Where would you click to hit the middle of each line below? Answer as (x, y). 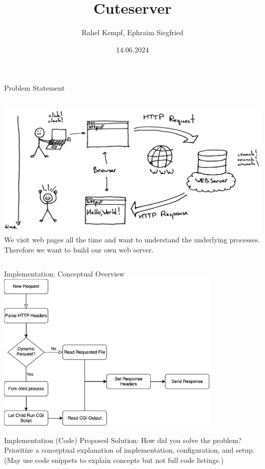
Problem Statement (34, 88)
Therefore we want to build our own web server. (79, 249)
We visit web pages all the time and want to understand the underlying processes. (132, 240)
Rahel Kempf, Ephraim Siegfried (132, 32)
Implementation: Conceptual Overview (64, 274)
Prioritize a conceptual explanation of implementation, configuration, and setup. (129, 450)
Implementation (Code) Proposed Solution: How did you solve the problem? (123, 440)
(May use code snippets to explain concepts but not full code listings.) (114, 460)
